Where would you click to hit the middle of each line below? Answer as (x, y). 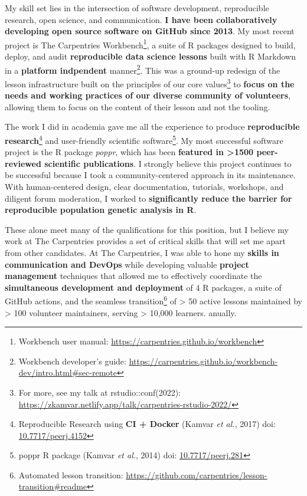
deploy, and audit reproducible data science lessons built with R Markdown (150, 56)
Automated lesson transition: (71, 474)
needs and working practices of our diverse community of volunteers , (148, 95)
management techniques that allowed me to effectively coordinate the (133, 276)
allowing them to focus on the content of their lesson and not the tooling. (138, 106)
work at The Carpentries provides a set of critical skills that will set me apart (145, 241)
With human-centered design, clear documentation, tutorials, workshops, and (144, 186)
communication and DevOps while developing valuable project (127, 264)
